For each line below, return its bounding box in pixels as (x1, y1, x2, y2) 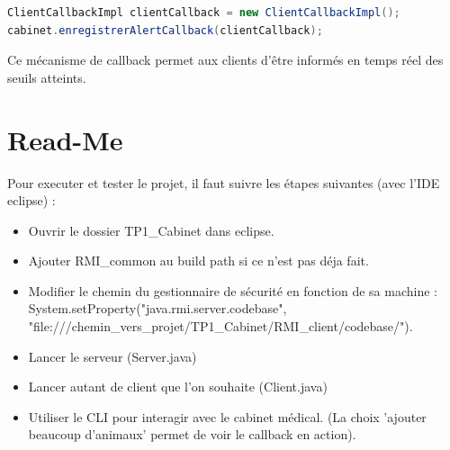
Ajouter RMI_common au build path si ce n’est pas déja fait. (28, 251, 369, 270)
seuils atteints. (7, 67, 86, 86)
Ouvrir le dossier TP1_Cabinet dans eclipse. (28, 220, 274, 239)
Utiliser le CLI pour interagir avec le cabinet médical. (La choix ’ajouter (28, 407, 427, 426)
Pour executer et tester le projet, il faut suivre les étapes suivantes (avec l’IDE (7, 173, 440, 192)
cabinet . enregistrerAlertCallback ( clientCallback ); (7, 23, 323, 37)
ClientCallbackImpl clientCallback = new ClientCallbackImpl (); (7, 6, 400, 19)
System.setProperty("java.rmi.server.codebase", (28, 299, 287, 318)
